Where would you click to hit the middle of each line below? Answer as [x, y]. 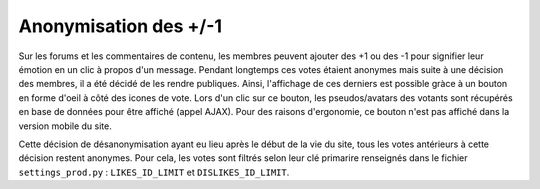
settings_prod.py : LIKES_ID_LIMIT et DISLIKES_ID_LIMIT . [154, 172]
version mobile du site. [65, 126]
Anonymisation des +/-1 [120, 26]
